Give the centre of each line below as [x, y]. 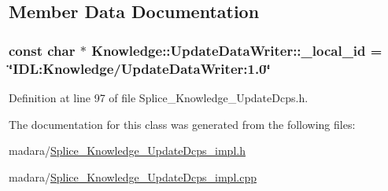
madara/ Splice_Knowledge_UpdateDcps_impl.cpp [133, 176]
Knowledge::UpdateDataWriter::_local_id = [237, 50]
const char [42, 50]
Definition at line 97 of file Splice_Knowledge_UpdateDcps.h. [159, 97]
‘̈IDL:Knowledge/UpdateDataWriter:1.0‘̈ [140, 68]
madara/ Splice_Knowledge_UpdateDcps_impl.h [127, 151]
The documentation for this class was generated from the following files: [182, 124]
